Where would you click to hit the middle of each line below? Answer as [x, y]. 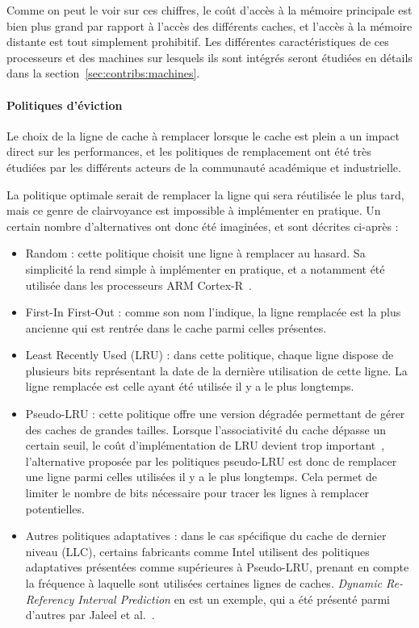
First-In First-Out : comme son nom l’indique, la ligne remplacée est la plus [213, 312]
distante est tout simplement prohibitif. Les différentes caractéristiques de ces [198, 42]
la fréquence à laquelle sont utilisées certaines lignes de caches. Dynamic [204, 583]
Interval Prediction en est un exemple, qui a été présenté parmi [234, 599]
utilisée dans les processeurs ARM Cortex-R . [138, 285]
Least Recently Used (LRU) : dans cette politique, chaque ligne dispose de [209, 355]
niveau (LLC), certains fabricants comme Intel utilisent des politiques [197, 551]
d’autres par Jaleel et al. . [90, 615]
